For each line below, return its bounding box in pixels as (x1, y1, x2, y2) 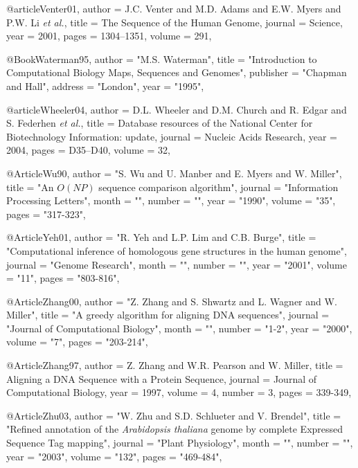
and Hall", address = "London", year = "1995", (6, 78, 204, 93)
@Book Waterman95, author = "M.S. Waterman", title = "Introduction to (6, 51, 317, 66)
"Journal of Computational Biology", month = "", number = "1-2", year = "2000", (6, 321, 352, 335)
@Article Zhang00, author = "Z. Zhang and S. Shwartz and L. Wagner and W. (6, 294, 337, 308)
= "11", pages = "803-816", (6, 271, 120, 285)
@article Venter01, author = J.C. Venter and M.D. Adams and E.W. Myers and (6, 1, 341, 15)
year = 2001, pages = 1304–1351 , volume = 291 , (6, 28, 212, 43)
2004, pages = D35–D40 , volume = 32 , (6, 143, 170, 157)
